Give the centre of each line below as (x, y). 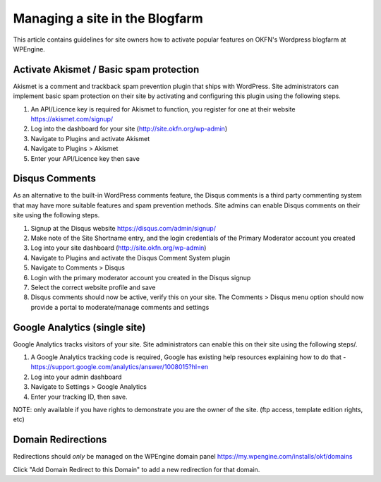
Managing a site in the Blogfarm (108, 18)
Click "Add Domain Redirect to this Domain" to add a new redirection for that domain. (137, 469)
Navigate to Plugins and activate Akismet (90, 138)
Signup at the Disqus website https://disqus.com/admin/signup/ (123, 228)
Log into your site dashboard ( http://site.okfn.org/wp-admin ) (119, 248)
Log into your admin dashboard (76, 377)
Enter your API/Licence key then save (85, 158)
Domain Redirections (60, 440)
